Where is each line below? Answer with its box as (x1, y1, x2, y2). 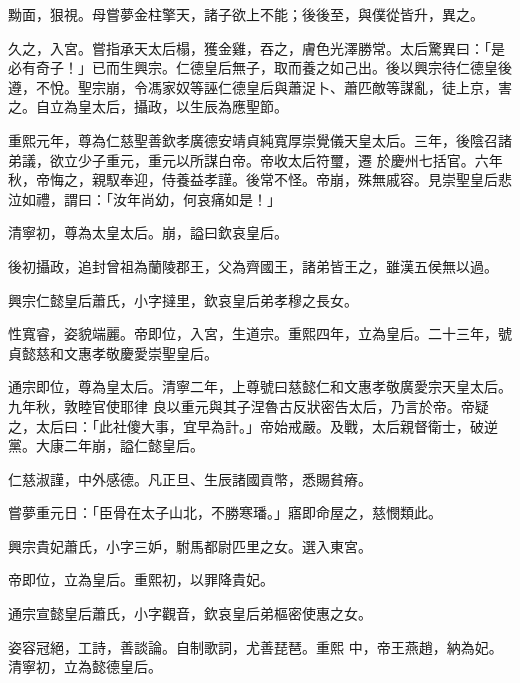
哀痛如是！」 (196, 188, 281, 209)
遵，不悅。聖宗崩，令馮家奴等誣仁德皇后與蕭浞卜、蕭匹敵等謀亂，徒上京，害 (8, 76, 512, 97)
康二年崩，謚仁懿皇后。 (49, 435, 204, 456)
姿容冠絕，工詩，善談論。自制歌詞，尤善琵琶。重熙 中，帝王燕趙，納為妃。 (8, 636, 503, 657)
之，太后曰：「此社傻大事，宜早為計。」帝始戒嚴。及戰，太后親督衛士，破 (8, 415, 484, 436)
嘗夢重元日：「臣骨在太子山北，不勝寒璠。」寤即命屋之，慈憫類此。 (8, 502, 442, 523)
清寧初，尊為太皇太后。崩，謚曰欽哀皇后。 (8, 222, 288, 243)
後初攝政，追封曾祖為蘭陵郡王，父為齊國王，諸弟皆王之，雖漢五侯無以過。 (8, 255, 498, 276)
